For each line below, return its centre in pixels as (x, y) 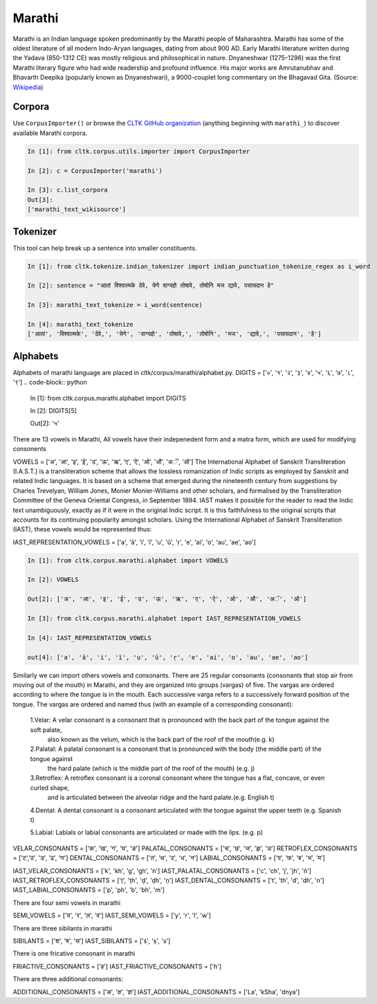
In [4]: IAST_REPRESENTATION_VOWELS (90, 638)
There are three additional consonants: (68, 979)
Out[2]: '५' (45, 423)
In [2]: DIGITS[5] (54, 411)
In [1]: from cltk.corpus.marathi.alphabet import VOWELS (128, 560)
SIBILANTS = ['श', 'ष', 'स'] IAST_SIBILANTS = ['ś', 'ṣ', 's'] (92, 940)
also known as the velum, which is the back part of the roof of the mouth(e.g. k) (161, 739)
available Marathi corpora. (50, 133)
